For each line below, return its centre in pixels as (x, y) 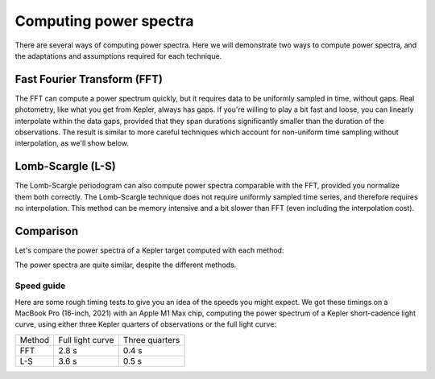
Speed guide (40, 286)
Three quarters (151, 340)
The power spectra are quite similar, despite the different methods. (126, 265)
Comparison (47, 231)
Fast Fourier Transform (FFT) (89, 79)
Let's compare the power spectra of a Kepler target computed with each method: (149, 250)
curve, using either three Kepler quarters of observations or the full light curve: (146, 324)
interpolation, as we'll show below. (72, 143)
